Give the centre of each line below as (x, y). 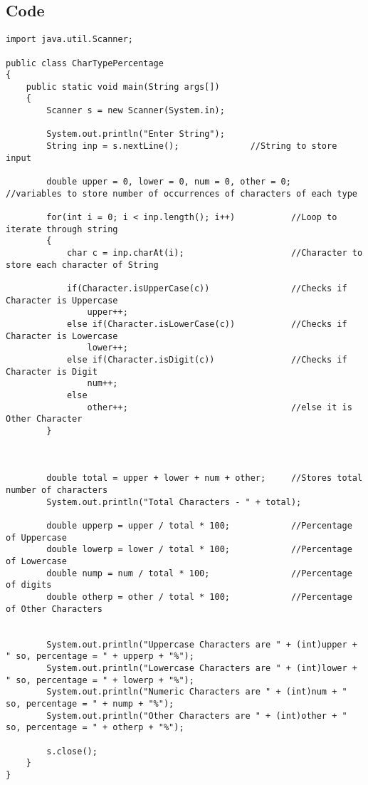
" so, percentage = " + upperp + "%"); (100, 656)
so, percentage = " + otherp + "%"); (95, 728)
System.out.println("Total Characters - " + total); (174, 502)
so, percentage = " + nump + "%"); (90, 703)
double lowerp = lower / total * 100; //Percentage (199, 550)
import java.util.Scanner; (69, 40)
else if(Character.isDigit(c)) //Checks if (207, 359)
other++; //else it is (220, 407)
